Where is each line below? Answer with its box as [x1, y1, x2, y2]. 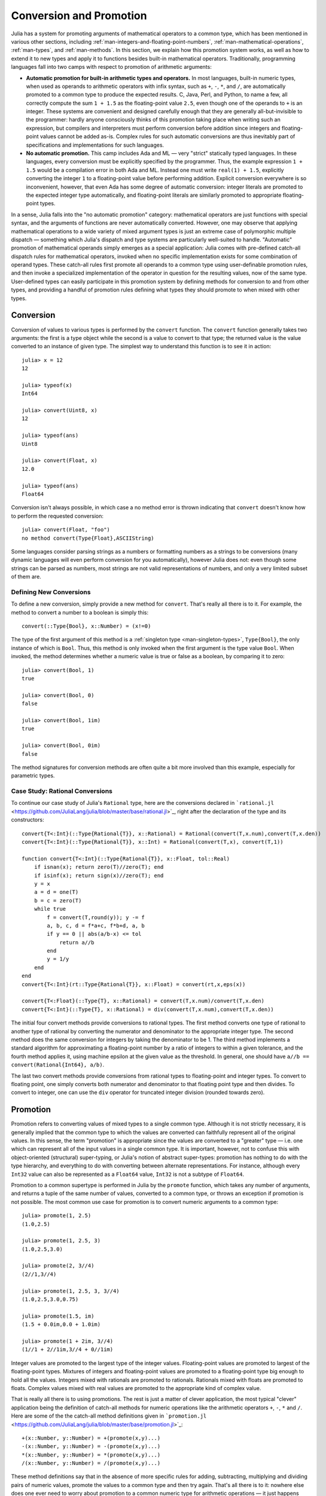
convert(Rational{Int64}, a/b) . [11, 1061, 105, 1068]
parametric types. [11, 772, 55, 779]
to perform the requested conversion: [11, 512, 104, 519]
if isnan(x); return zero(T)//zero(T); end [33, 863, 164, 871]
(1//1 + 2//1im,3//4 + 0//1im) [22, 1346, 114, 1353]
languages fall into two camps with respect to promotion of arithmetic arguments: [11, 63, 212, 71]
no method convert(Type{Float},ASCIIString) [22, 534, 155, 542]
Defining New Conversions [11, 588, 91, 596]
